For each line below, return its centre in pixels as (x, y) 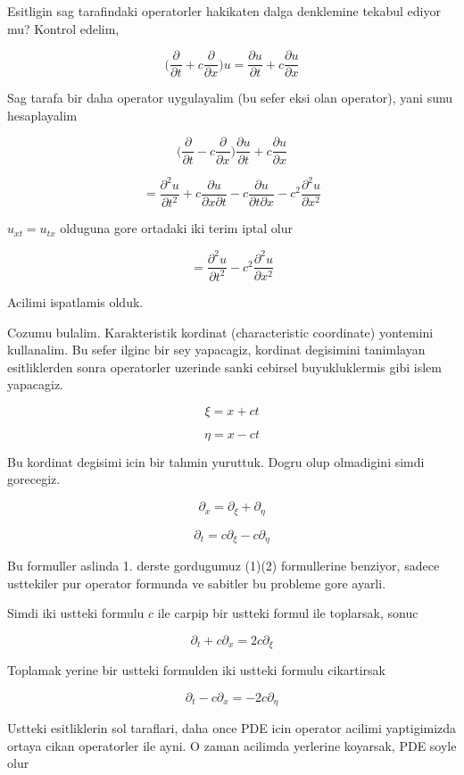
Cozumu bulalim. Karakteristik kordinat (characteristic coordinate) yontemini (220, 332)
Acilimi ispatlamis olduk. (75, 301)
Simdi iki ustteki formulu (76, 613)
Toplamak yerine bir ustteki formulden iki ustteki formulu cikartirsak (197, 670)
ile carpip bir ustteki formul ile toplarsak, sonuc (288, 613)
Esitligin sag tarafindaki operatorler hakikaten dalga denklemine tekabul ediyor (224, 11)
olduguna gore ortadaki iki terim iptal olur (176, 228)
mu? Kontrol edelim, (63, 28)
